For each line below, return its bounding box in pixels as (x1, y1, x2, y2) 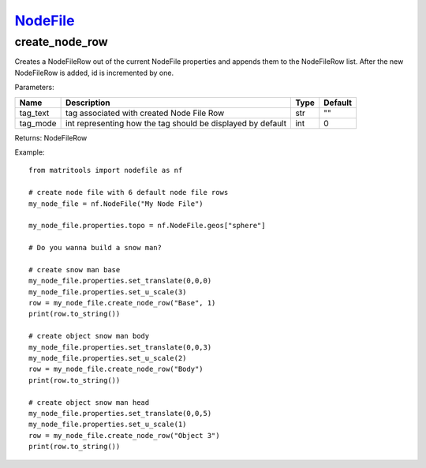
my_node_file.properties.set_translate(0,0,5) (28, 409, 212, 417)
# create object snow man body (28, 331, 150, 341)
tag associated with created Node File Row (65, 107, 225, 118)
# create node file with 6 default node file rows (28, 188, 229, 197)
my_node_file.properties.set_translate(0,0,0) (28, 276, 212, 286)
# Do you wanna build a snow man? (28, 243, 162, 253)
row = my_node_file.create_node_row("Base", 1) (28, 298, 216, 308)
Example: (14, 147, 45, 157)
